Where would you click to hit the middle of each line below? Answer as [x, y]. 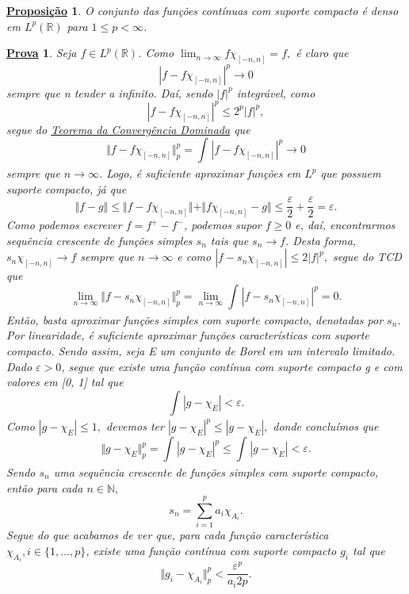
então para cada [45, 487]
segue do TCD [367, 257]
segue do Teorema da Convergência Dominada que [128, 129]
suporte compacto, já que [67, 188]
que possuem [351, 173]
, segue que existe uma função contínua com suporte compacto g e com [232, 366]
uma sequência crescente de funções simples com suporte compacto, [216, 471]
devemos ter [135, 426]
